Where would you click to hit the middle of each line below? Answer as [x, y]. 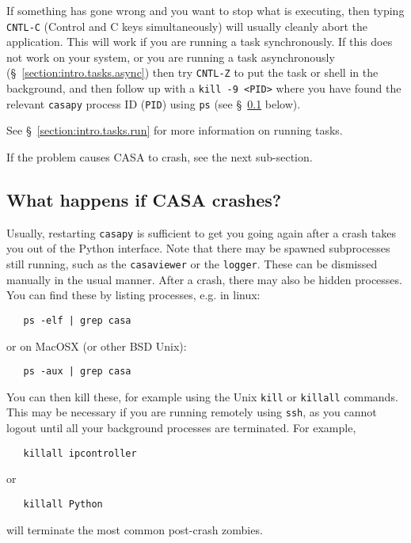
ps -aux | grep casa [77, 372]
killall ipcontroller [80, 453]
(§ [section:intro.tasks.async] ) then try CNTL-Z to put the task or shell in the [192, 72]
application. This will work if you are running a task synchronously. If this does [200, 42]
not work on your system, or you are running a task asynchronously [171, 57]
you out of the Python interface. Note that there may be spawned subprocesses [198, 248]
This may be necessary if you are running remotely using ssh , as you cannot [192, 412]
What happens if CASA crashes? [144, 199]
